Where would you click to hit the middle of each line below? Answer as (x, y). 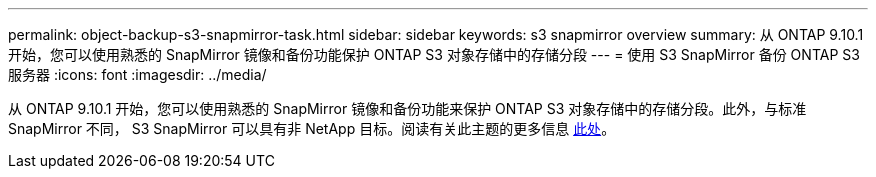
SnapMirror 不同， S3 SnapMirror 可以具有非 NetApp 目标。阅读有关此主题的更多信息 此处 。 (312, 128)
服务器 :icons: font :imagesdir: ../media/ (137, 74)
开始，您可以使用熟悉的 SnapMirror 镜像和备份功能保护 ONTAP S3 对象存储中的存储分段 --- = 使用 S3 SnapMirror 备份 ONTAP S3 (434, 54)
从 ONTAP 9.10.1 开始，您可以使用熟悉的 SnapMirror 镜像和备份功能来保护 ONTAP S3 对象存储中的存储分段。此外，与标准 (407, 108)
